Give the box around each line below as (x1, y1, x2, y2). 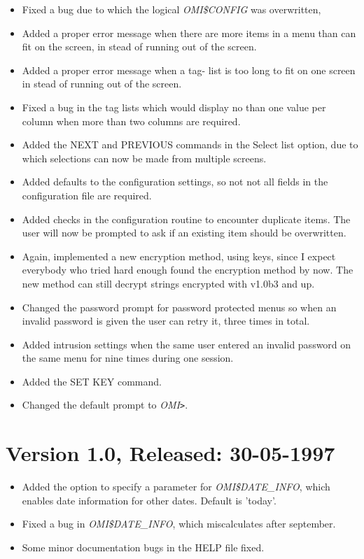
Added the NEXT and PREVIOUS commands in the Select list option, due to (22, 137, 358, 152)
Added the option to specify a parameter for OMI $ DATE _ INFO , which (22, 479, 330, 494)
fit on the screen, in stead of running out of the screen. (22, 39, 257, 54)
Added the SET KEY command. (22, 374, 162, 388)
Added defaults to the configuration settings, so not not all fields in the (22, 174, 328, 189)
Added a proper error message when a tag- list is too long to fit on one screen (22, 62, 356, 77)
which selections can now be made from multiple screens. (22, 150, 267, 165)
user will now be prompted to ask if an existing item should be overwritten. (22, 225, 346, 240)
